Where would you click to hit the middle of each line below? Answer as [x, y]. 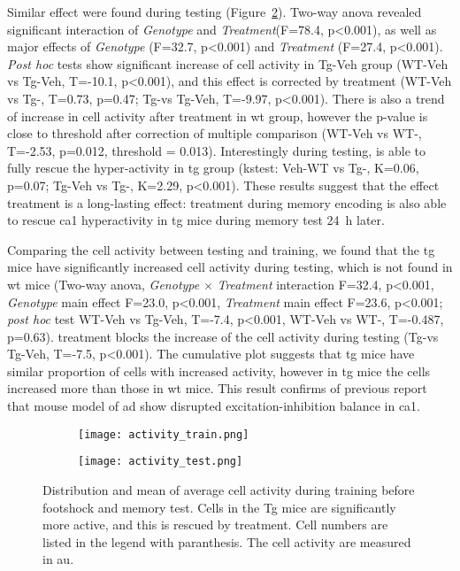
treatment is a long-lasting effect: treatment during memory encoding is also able [227, 202]
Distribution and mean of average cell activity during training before [229, 489]
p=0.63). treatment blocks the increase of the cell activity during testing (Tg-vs [223, 336]
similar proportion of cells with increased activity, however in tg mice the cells [219, 370]
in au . [58, 559]
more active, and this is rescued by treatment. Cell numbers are [215, 525]
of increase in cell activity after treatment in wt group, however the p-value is [218, 116]
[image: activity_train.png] [164, 434]
